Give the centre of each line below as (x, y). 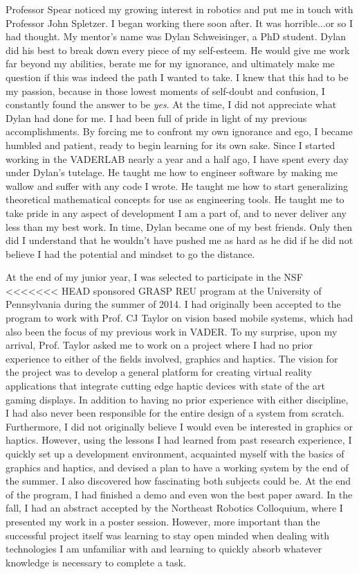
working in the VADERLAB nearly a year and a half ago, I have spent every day (177, 158)
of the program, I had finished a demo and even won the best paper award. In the (179, 494)
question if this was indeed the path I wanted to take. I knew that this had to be (177, 77)
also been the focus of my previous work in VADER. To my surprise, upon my (172, 331)
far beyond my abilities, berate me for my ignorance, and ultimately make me (170, 63)
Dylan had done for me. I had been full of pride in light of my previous (156, 118)
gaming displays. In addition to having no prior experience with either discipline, (177, 399)
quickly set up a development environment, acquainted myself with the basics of (175, 453)
